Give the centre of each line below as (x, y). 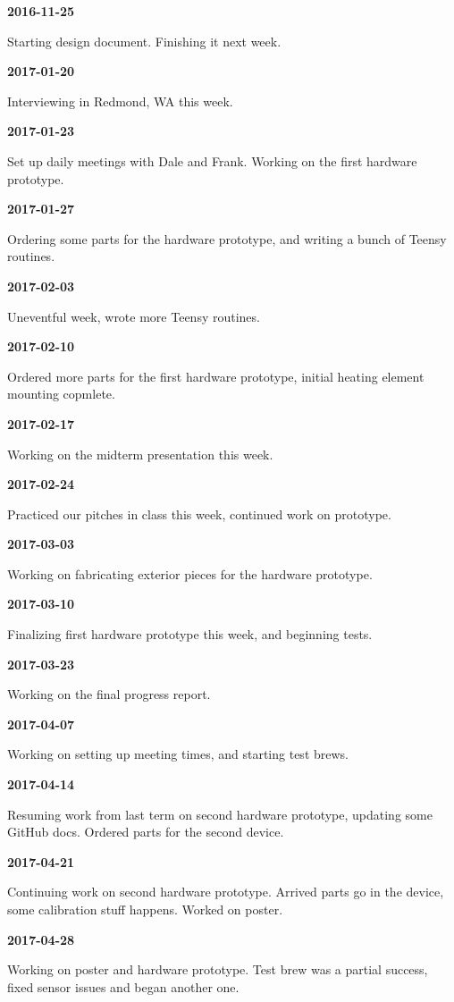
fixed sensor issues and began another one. (123, 986)
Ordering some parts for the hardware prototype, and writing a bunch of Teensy (227, 238)
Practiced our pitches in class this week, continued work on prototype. (199, 514)
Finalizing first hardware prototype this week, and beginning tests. (190, 634)
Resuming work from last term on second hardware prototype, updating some (220, 814)
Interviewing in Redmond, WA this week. (120, 101)
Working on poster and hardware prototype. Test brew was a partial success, (218, 969)
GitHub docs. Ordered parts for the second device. (146, 832)
